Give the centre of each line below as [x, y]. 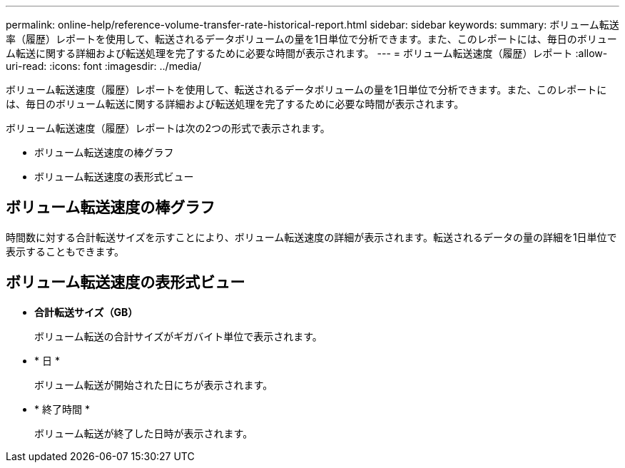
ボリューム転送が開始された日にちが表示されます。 [154, 385]
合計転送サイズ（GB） [86, 312]
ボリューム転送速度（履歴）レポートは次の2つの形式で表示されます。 [168, 128]
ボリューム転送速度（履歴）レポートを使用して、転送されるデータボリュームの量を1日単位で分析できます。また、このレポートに [306, 90]
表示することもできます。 [65, 251]
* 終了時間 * [62, 409]
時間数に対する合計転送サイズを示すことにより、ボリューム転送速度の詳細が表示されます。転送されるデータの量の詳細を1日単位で [311, 237]
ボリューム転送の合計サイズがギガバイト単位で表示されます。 [178, 336]
